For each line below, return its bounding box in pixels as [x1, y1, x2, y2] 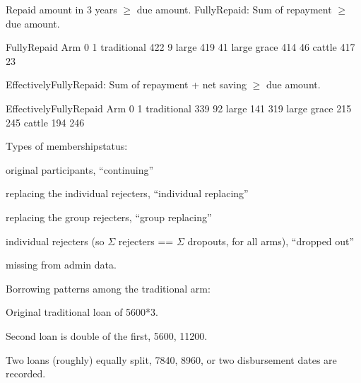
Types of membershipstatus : [6, 139, 128, 153]
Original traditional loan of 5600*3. [6, 305, 158, 319]
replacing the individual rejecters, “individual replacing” [6, 186, 249, 201]
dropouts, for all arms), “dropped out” [187, 233, 355, 248]
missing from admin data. [6, 257, 117, 272]
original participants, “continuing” [6, 162, 154, 177]
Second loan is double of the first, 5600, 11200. [6, 328, 208, 343]
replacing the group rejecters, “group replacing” [6, 209, 212, 224]
